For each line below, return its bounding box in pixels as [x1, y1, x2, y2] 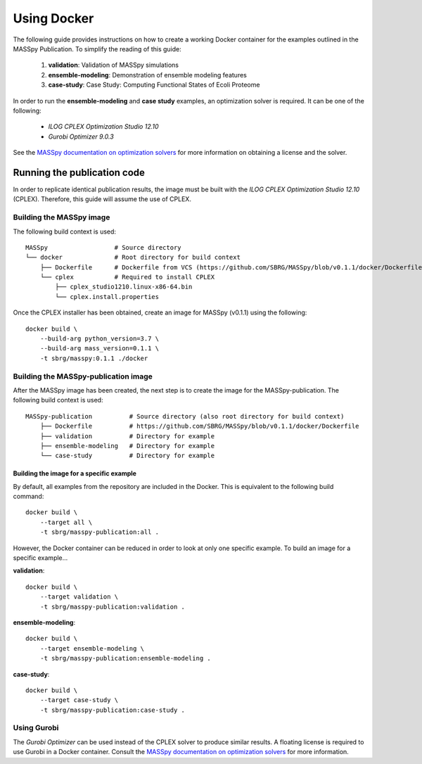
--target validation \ [39, 593, 119, 601]
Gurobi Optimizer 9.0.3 [48, 132, 114, 141]
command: [13, 492, 44, 501]
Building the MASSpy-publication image [13, 371, 153, 381]
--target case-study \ [39, 696, 119, 704]
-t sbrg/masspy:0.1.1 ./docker [39, 354, 148, 362]
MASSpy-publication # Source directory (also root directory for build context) [25, 412, 345, 420]
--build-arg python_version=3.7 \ [39, 335, 160, 343]
